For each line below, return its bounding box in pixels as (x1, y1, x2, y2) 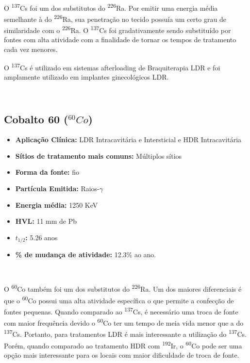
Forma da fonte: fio (15, 167, 80, 177)
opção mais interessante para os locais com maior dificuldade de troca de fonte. (4, 349, 239, 360)
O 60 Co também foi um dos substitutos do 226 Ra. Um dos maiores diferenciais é (4, 282, 242, 294)
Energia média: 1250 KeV (15, 199, 98, 210)
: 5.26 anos (25, 232, 58, 242)
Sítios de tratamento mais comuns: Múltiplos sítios (15, 150, 182, 161)
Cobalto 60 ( (4, 112, 68, 127)
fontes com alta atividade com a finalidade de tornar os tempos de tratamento (4, 34, 236, 45)
